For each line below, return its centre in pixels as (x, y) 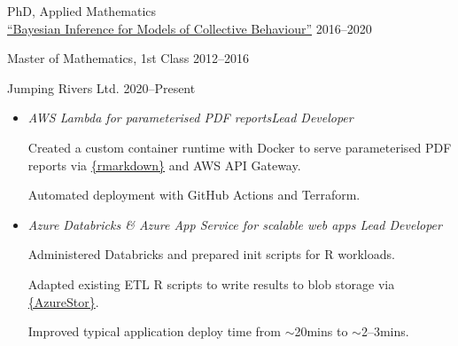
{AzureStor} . (63, 301)
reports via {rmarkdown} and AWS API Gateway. (164, 165)
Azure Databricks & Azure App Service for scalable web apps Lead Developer (235, 224)
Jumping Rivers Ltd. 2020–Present (101, 87)
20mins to (321, 331)
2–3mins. (385, 331)
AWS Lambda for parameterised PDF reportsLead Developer (190, 118)
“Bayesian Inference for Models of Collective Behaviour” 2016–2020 (190, 28)
